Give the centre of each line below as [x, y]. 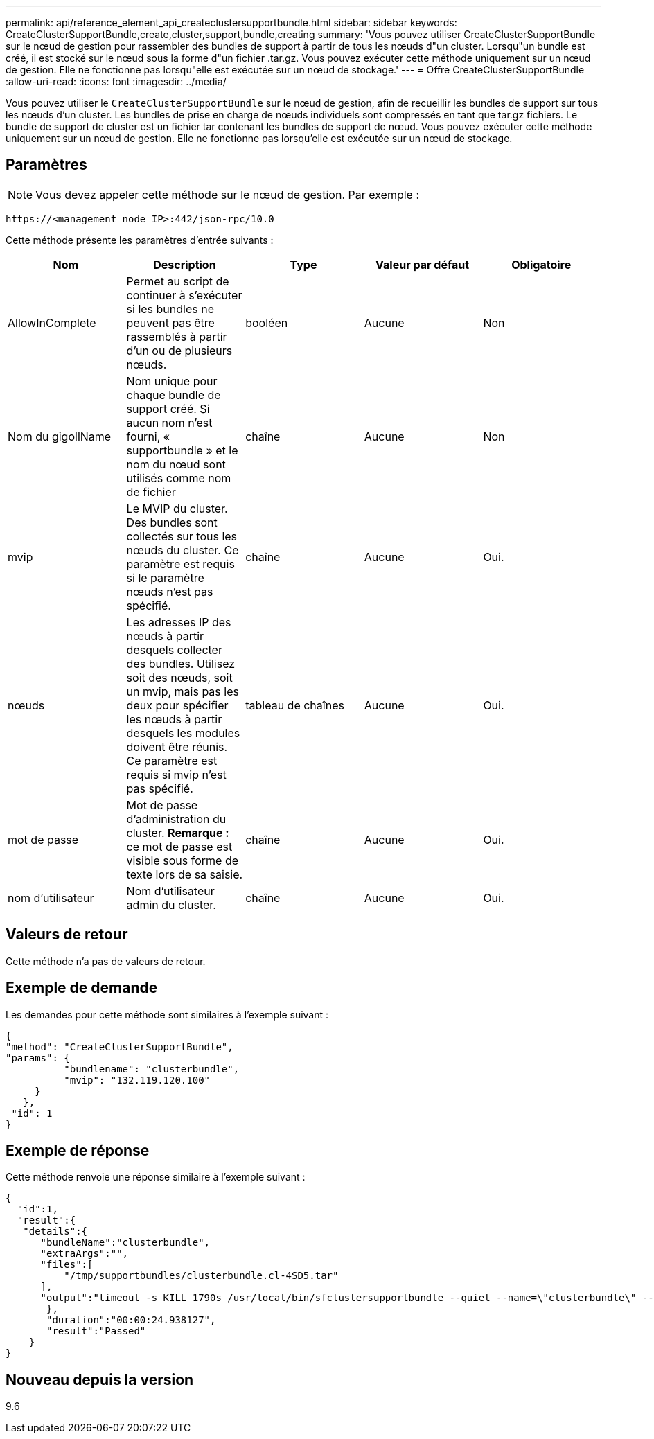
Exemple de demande [82, 988]
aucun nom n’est [169, 422]
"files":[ [67, 1265]
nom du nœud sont [176, 464]
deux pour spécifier [177, 705]
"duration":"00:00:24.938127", [131, 1320]
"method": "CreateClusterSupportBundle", [120, 1047]
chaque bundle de [174, 395]
